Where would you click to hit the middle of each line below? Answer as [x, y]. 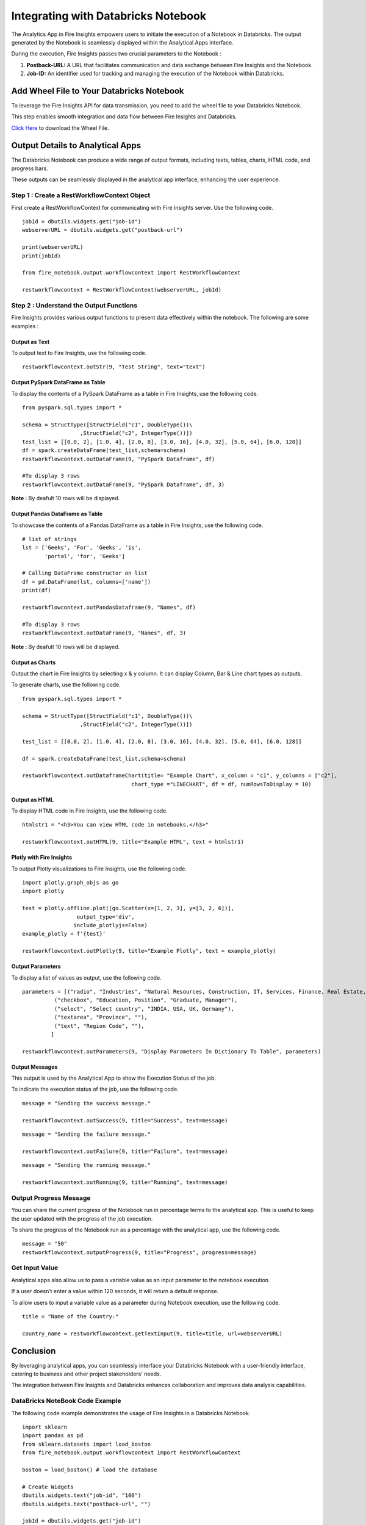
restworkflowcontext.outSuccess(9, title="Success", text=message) [125, 1120]
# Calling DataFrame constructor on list [85, 573]
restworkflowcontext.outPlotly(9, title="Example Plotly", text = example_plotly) [149, 951]
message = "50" [45, 1244]
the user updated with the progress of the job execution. [82, 1218]
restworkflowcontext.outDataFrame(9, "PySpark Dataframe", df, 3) [124, 484]
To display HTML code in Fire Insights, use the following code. [89, 811]
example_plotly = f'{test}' [64, 934]
